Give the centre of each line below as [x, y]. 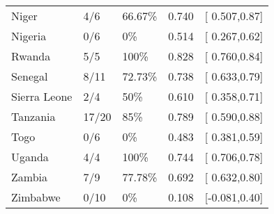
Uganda [30, 157]
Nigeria [29, 36]
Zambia [30, 177]
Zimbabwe [36, 197]
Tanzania [33, 116]
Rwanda [31, 56]
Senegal [30, 76]
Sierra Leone [42, 96]
